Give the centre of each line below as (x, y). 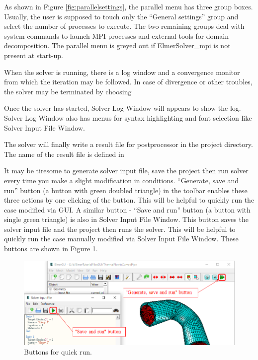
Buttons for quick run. (58, 352)
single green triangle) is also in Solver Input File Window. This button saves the (126, 219)
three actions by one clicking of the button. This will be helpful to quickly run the (129, 200)
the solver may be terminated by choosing (68, 91)
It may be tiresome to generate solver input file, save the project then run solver (126, 171)
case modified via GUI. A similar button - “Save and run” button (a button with (127, 209)
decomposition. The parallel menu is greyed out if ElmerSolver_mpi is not (117, 45)
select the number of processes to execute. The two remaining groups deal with (124, 26)
